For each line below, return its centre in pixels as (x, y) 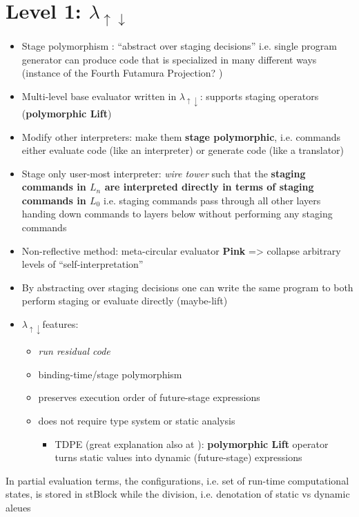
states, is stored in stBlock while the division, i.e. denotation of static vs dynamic (178, 494)
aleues (18, 507)
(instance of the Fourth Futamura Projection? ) (122, 73)
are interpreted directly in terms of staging (209, 187)
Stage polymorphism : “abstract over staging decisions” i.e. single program (179, 45)
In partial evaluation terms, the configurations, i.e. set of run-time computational (177, 480)
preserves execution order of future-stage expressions (149, 397)
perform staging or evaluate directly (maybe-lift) (125, 301)
